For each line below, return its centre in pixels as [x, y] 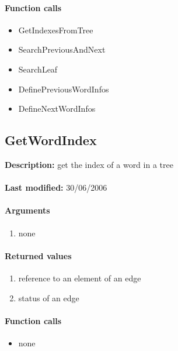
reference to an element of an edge [80, 278]
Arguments [27, 210]
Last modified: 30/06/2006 [56, 187]
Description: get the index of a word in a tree [89, 164]
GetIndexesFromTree [56, 30]
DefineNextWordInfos [57, 109]
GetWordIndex [51, 140]
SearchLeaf [38, 69]
